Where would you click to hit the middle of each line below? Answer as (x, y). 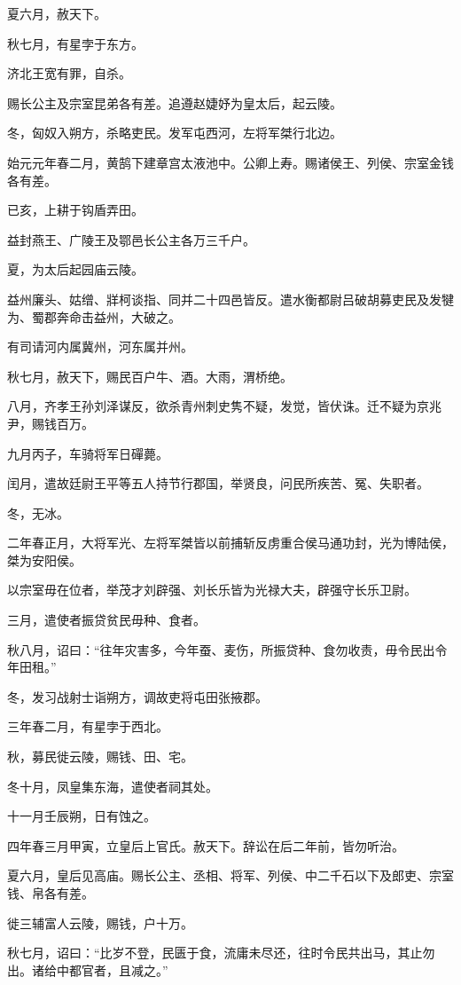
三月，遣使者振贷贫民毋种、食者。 (106, 620)
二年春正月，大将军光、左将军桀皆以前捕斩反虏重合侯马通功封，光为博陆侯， (230, 543)
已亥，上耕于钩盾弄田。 (75, 210)
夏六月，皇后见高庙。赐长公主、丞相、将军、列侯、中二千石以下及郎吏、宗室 (230, 875)
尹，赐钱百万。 (51, 423)
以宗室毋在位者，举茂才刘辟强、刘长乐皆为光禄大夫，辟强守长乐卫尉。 (212, 590)
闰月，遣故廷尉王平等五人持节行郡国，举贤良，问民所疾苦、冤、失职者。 (218, 483)
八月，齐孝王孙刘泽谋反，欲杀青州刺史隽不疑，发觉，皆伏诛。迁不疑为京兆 (224, 406)
